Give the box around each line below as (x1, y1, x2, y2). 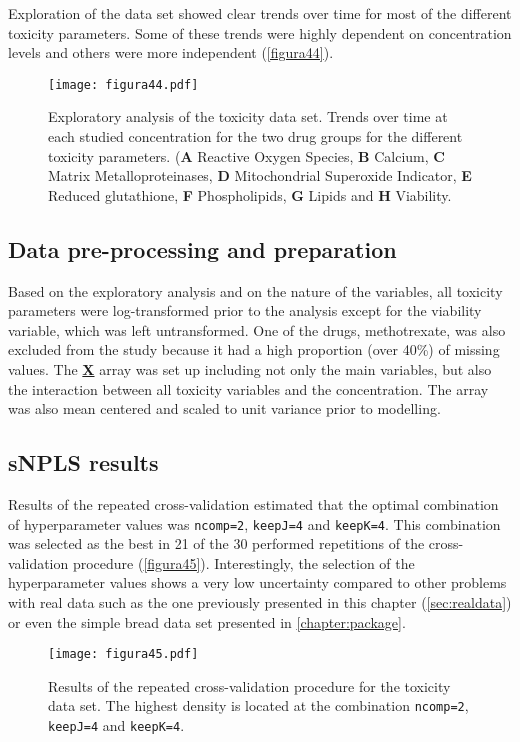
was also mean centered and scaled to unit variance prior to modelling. (8, 398, 441, 419)
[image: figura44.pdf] (48, 77, 199, 92)
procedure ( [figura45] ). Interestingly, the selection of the (72, 552, 415, 573)
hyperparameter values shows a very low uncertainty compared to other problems (8, 572, 507, 593)
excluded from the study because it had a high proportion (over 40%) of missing (8, 339, 500, 360)
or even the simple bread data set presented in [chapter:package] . (8, 611, 406, 632)
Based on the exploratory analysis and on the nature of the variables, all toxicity (8, 280, 503, 301)
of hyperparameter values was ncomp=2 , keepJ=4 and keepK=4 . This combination (8, 513, 501, 534)
